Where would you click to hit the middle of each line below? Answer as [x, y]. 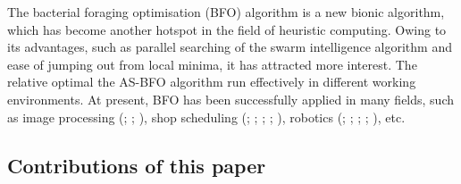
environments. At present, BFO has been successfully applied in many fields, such [231, 99]
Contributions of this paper [137, 165]
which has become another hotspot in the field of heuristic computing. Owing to [227, 29]
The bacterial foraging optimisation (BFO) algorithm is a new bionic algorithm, [226, 12]
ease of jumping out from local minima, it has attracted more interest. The [212, 64]
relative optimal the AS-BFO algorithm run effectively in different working [212, 82]
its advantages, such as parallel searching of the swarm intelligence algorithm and [230, 47]
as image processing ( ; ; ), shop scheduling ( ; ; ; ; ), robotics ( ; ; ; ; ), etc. [206, 117]
